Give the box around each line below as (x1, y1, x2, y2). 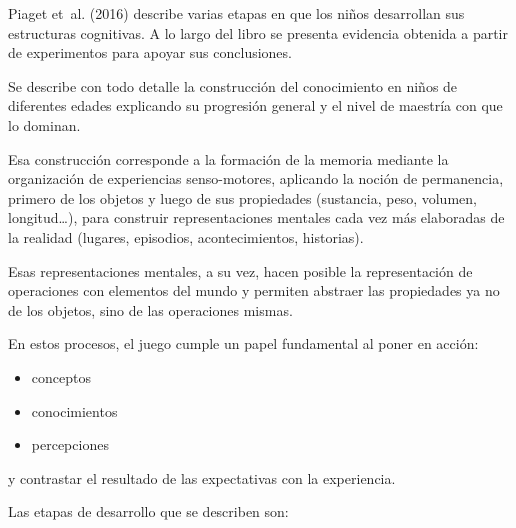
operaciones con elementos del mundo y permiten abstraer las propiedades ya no (8, 280, 500, 301)
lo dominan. (8, 114, 81, 135)
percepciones (31, 434, 109, 455)
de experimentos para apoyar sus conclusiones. (8, 42, 292, 63)
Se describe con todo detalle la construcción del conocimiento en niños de (8, 75, 458, 96)
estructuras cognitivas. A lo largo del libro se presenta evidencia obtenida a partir (8, 22, 508, 43)
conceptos (31, 366, 91, 387)
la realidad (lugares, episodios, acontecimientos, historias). (8, 226, 364, 247)
